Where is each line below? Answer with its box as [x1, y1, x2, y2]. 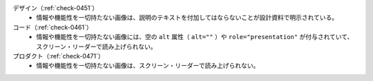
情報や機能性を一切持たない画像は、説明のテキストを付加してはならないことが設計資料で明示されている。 [36, 14, 338, 22]
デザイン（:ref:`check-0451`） [12, 4, 99, 12]
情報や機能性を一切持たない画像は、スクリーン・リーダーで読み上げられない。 [36, 62, 260, 70]
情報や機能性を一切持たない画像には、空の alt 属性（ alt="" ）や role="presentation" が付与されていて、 [36, 33, 354, 41]
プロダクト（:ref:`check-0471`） [12, 51, 104, 60]
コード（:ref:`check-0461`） [12, 23, 93, 31]
